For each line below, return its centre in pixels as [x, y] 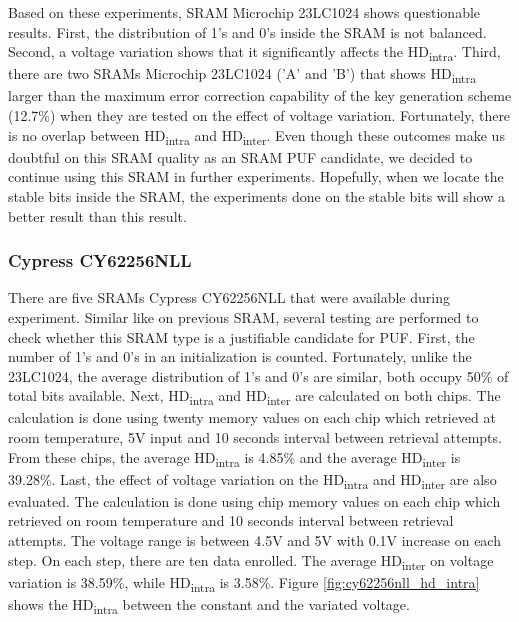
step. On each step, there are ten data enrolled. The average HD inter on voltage [251, 561]
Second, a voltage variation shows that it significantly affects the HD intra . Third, [254, 52]
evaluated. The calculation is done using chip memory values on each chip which [254, 500]
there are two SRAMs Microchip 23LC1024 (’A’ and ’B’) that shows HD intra [242, 75]
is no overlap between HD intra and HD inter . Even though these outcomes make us [256, 136]
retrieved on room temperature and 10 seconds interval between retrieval [231, 520]
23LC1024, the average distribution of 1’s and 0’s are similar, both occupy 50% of [258, 375]
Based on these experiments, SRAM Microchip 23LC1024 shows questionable [244, 12]
